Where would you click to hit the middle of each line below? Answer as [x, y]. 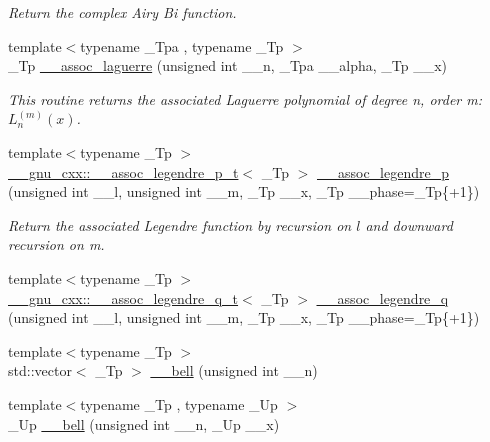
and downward [409, 224]
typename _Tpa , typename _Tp [182, 45]
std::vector [40, 370]
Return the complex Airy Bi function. [122, 12]
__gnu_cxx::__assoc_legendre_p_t [123, 171]
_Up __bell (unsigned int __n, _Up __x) [144, 423]
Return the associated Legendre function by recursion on [180, 224]
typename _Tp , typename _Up [179, 403]
